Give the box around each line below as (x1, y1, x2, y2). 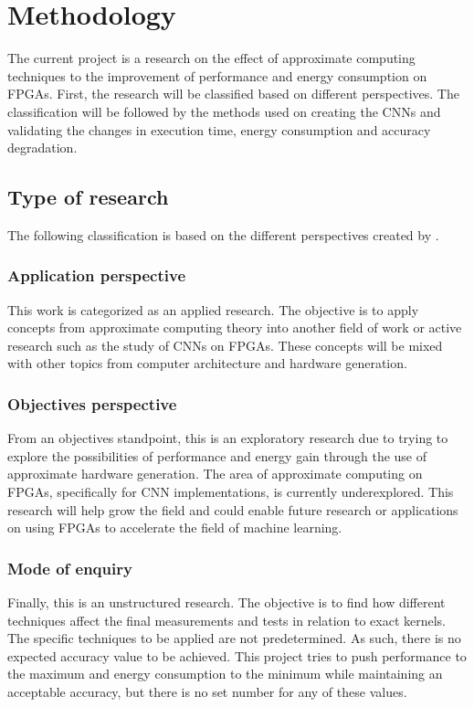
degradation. (7, 138, 78, 157)
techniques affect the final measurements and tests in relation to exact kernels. (7, 610, 447, 629)
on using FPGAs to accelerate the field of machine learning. (7, 518, 342, 537)
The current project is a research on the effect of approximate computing (7, 48, 416, 68)
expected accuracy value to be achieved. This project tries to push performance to (7, 646, 467, 665)
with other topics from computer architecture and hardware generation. (7, 353, 407, 373)
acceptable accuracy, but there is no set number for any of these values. (7, 682, 407, 702)
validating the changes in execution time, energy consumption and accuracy (7, 120, 431, 139)
